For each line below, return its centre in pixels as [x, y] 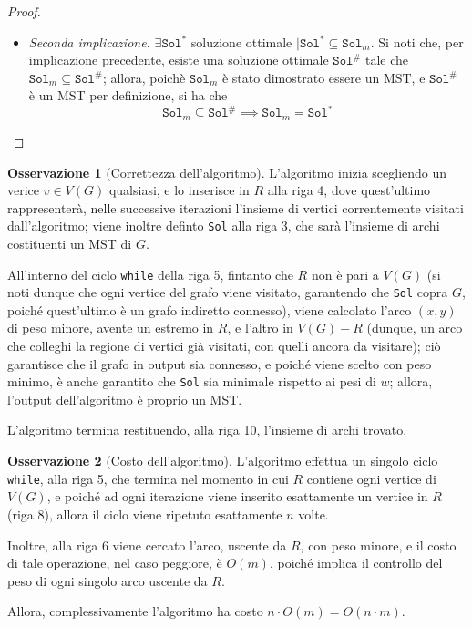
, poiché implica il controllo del [356, 563]
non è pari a [345, 274]
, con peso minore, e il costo [378, 545]
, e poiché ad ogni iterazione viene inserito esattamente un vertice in [237, 496]
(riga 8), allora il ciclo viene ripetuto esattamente [145, 514]
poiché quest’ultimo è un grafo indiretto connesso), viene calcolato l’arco [210, 309]
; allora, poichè [144, 77]
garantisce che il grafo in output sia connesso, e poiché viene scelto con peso [220, 363]
